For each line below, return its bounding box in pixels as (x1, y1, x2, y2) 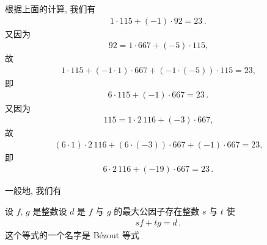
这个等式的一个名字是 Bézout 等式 (5, 228, 139, 241)
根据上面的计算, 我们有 (5, 2, 96, 15)
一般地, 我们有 (5, 184, 62, 197)
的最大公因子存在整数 (114, 204, 200, 217)
